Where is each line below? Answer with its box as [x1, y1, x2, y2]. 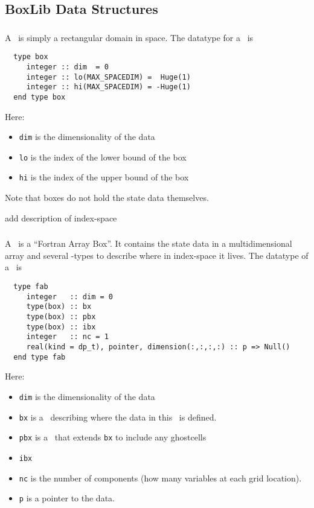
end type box [13, 92, 66, 101]
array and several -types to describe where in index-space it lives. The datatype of [5, 249, 309, 261]
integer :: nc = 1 [26, 332, 109, 341]
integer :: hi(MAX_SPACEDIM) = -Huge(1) [26, 83, 191, 92]
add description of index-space [5, 211, 117, 224]
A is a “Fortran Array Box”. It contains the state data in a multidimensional [5, 237, 292, 250]
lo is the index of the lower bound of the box [19, 150, 187, 163]
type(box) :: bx [26, 302, 92, 311]
